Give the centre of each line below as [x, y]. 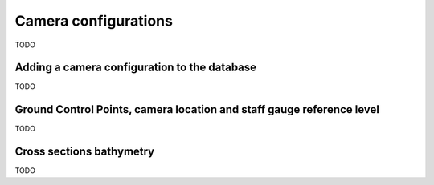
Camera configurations [94, 21]
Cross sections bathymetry [85, 152]
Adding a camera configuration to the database [136, 68]
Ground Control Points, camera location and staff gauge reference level [197, 109]
